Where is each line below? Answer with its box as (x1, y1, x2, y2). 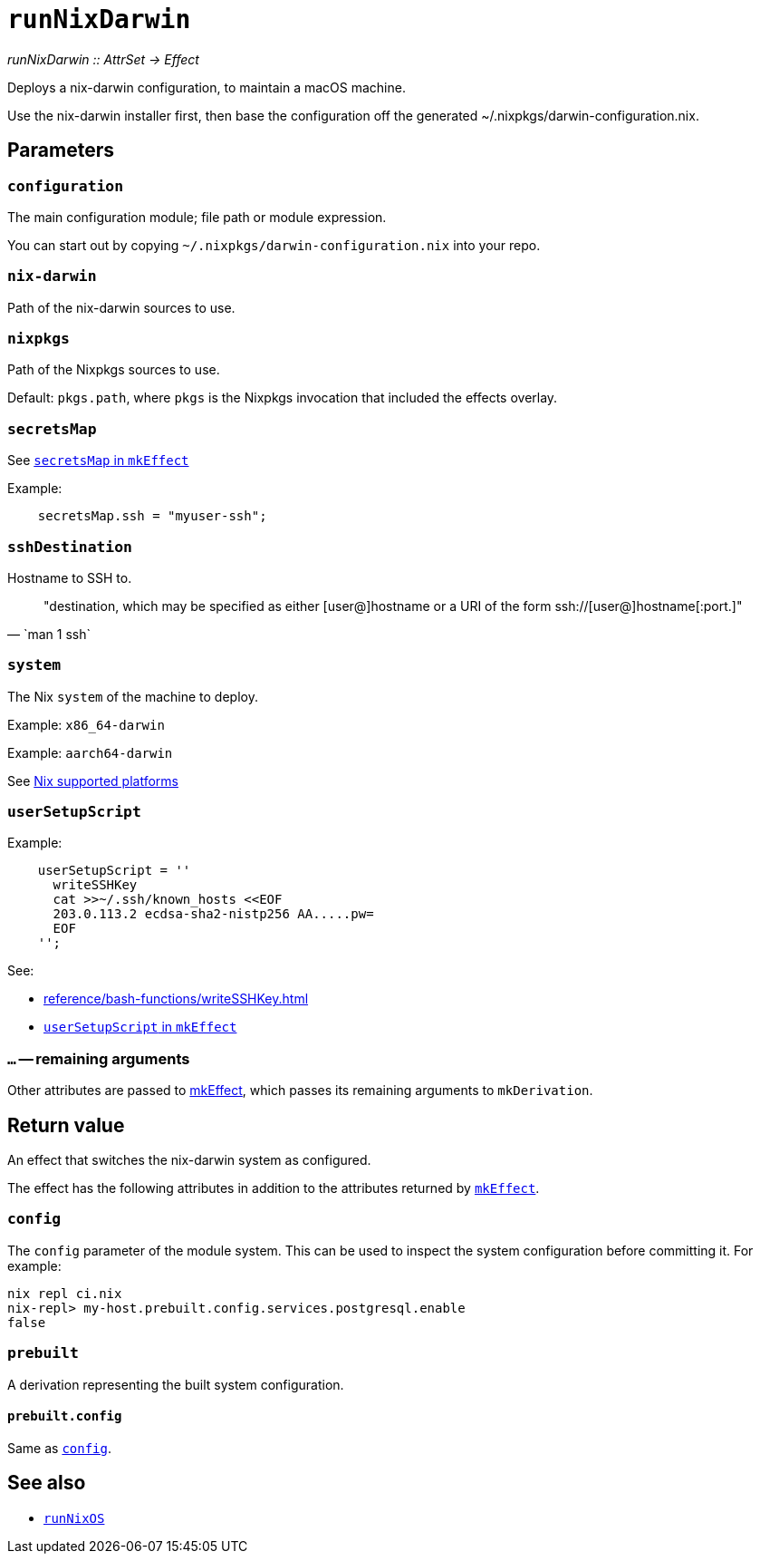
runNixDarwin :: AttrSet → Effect (7, 51, 199, 67)
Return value (7, 1113, 125, 1137)
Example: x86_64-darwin (7, 716, 165, 732)
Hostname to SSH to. (7, 569, 132, 586)
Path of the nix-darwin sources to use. (7, 299, 236, 315)
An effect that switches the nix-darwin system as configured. (7, 1152, 371, 1168)
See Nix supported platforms (7, 772, 178, 789)
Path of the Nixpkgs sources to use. (7, 362, 220, 378)
